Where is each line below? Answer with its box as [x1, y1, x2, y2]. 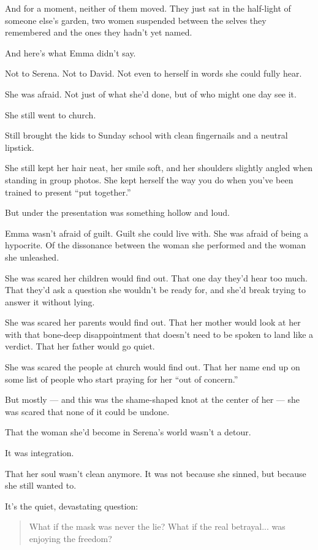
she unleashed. [5, 250, 59, 263]
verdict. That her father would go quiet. [5, 340, 155, 353]
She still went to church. [5, 108, 96, 121]
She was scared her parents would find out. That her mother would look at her [5, 316, 301, 329]
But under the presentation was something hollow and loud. [5, 206, 230, 219]
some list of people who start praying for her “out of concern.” [5, 372, 238, 385]
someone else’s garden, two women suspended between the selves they [5, 13, 267, 26]
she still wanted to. [5, 479, 77, 492]
